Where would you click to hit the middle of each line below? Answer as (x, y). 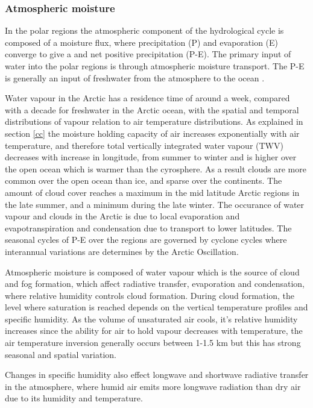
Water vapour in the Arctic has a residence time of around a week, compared (147, 98)
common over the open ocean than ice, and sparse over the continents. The (144, 180)
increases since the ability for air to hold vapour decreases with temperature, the (154, 331)
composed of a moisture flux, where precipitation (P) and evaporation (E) (142, 42)
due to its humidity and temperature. (74, 398)
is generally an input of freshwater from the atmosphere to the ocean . (135, 77)
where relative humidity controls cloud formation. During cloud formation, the (150, 295)
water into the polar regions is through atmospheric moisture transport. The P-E (155, 66)
